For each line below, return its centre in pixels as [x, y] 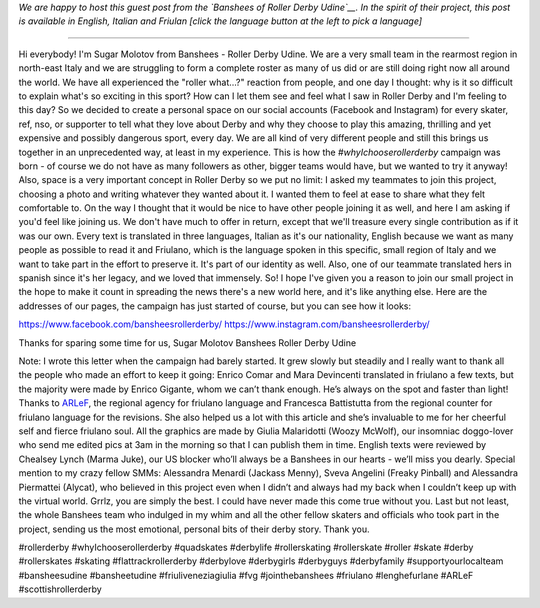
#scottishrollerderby [60, 589]
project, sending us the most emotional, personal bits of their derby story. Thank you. [194, 529]
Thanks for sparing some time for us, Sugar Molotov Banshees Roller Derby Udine [187, 342]
